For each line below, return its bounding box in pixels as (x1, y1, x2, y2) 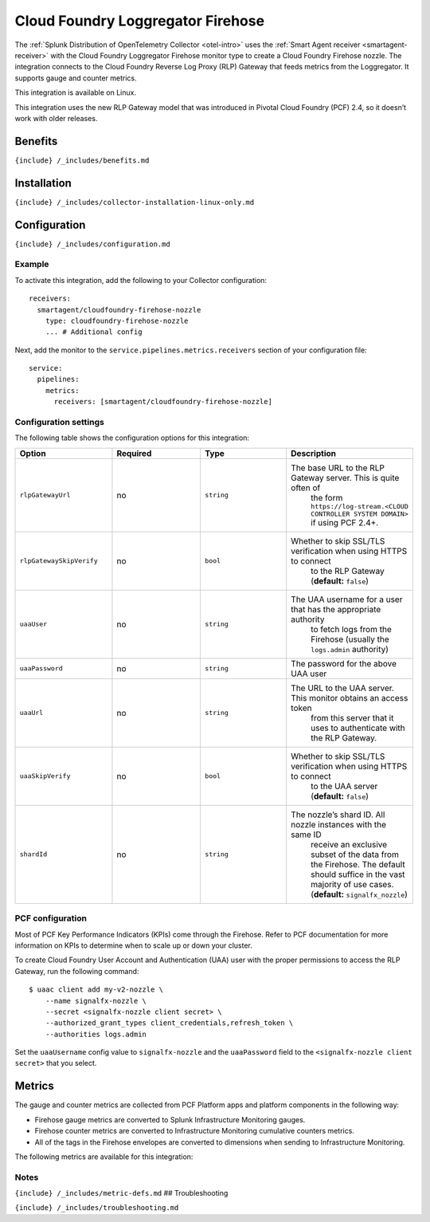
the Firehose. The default (311, 859, 405, 870)
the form (311, 492, 343, 503)
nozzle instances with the (291, 819, 386, 830)
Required (116, 447, 152, 458)
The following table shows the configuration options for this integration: (14, 433, 250, 442)
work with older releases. (14, 113, 98, 123)
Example (14, 259, 49, 270)
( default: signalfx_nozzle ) (311, 889, 408, 900)
